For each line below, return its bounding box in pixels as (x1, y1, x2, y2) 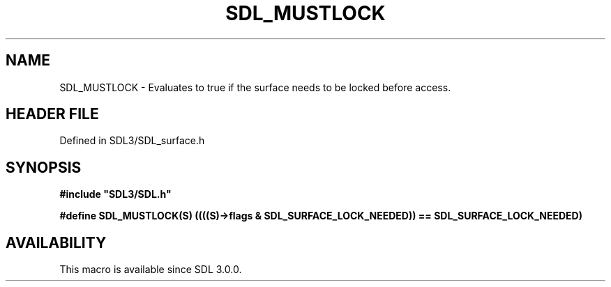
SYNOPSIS (6, 158, 82, 176)
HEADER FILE (6, 105, 99, 123)
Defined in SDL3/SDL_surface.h (59, 134, 205, 147)
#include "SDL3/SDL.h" (59, 188, 172, 201)
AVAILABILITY (6, 233, 107, 251)
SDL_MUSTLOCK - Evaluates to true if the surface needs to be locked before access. (59, 81, 451, 93)
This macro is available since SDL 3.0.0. (59, 263, 242, 276)
